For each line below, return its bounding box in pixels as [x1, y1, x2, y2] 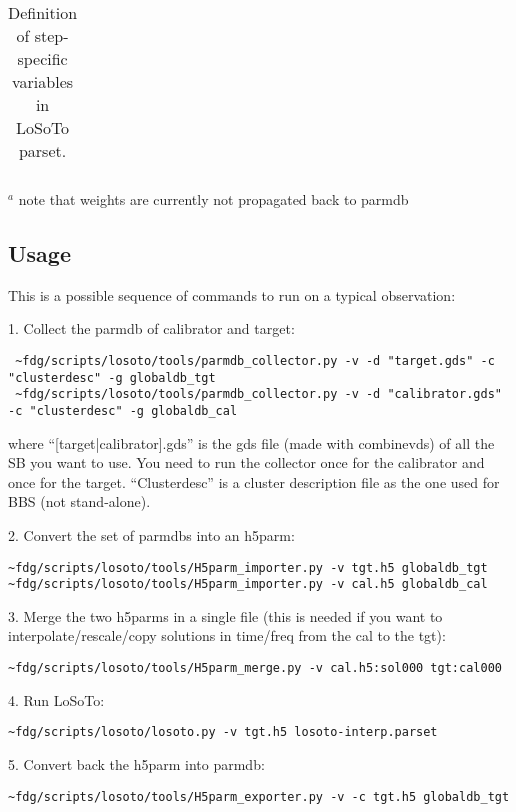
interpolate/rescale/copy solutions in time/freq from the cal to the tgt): [8, 625, 446, 646]
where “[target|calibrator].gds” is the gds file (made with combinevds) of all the [8, 432, 495, 453]
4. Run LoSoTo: [8, 689, 105, 710]
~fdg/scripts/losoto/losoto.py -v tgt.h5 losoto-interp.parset [8, 725, 438, 740]
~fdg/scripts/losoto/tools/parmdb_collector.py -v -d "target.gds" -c [15, 353, 495, 368]
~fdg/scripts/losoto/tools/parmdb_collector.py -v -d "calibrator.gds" [15, 387, 502, 402]
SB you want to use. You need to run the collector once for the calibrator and [8, 452, 485, 473]
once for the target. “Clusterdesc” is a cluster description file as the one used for [8, 471, 500, 492]
